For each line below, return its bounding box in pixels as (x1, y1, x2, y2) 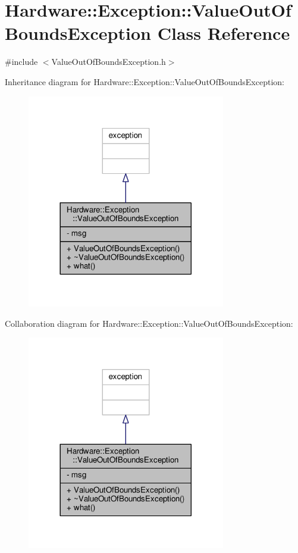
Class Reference (157, 21, 290, 45)
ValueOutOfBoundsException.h (51, 55, 166, 68)
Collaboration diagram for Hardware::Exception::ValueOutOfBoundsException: (5, 317, 293, 329)
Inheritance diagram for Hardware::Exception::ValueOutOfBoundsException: (5, 75, 284, 88)
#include (5, 55, 38, 68)
